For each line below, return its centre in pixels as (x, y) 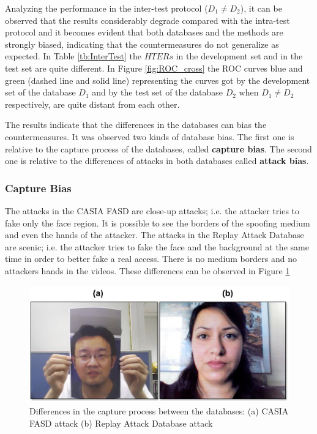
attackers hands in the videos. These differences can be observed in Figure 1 (147, 270)
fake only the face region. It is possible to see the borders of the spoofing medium (158, 223)
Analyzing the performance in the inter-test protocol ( (106, 8)
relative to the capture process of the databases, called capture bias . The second (158, 148)
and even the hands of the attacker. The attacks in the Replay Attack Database (155, 235)
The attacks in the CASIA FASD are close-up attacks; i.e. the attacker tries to (152, 210)
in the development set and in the (239, 56)
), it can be (261, 8)
